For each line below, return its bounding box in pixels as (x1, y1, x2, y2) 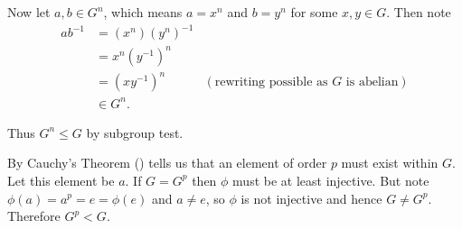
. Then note (386, 3, 451, 21)
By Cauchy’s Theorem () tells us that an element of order (7, 153, 327, 172)
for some (290, 3, 338, 21)
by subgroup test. (86, 123, 184, 142)
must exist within (341, 153, 438, 172)
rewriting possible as (214, 76, 328, 89)
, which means (103, 3, 183, 21)
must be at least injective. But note (232, 170, 429, 189)
